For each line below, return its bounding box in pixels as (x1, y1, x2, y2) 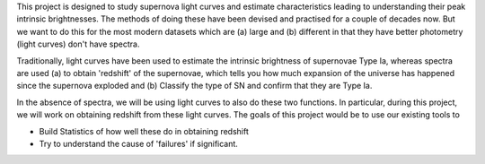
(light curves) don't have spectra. (16, 39, 140, 49)
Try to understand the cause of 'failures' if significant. (39, 138, 238, 149)
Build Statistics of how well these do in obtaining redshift (39, 125, 249, 136)
